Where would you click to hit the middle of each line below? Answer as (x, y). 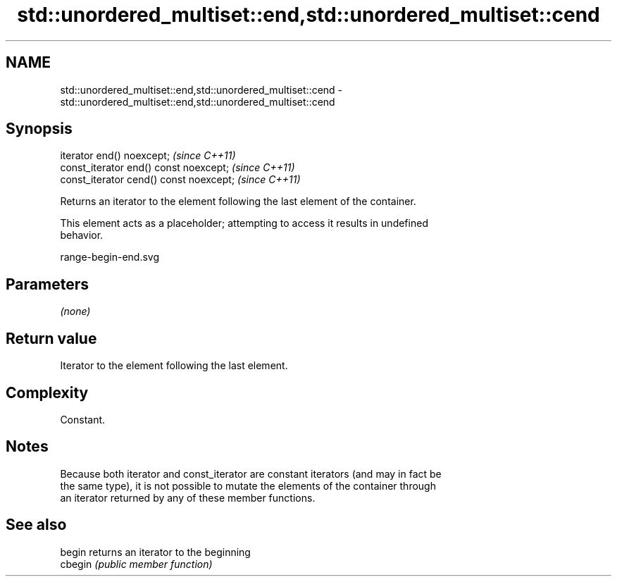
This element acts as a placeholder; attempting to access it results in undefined (244, 223)
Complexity (47, 392)
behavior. (82, 235)
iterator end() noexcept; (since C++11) (148, 156)
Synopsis (39, 129)
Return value (51, 338)
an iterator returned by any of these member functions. (188, 497)
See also (36, 525)
